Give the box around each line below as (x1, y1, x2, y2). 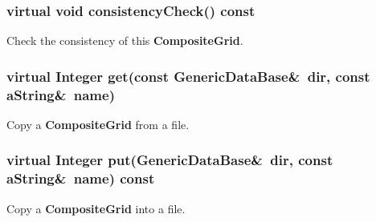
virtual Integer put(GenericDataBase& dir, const (6, 150, 333, 170)
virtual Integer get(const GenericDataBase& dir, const (6, 66, 370, 86)
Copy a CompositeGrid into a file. (6, 200, 186, 216)
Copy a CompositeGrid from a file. (6, 115, 190, 132)
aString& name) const (6, 168, 155, 188)
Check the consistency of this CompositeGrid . (6, 32, 243, 49)
